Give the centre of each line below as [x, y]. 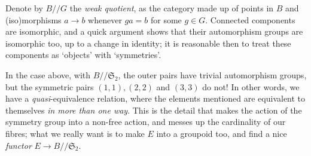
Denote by [24, 8]
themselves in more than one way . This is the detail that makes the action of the [154, 110]
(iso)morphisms [33, 19]
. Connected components [250, 19]
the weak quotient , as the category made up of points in [172, 8]
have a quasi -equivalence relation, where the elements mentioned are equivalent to [155, 98]
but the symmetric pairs [50, 86]
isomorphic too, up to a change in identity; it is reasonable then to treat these [148, 43]
